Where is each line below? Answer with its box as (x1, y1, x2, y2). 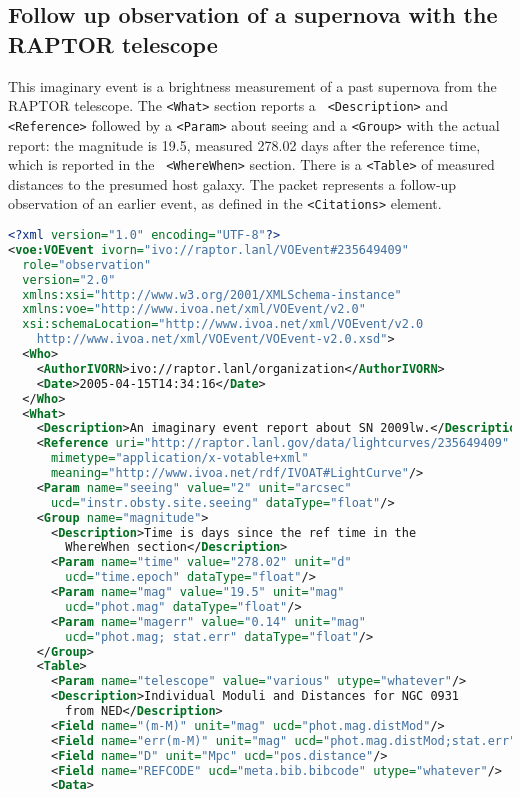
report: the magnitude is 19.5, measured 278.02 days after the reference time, (8, 134, 481, 155)
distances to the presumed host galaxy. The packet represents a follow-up (8, 173, 457, 194)
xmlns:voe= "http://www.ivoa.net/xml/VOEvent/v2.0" (22, 302, 366, 317)
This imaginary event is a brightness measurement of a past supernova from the (8, 75, 497, 96)
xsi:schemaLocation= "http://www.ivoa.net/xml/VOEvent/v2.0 (22, 317, 424, 332)
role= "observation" (22, 257, 152, 272)
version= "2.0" (22, 272, 116, 287)
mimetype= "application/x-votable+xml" (50, 451, 309, 466)
